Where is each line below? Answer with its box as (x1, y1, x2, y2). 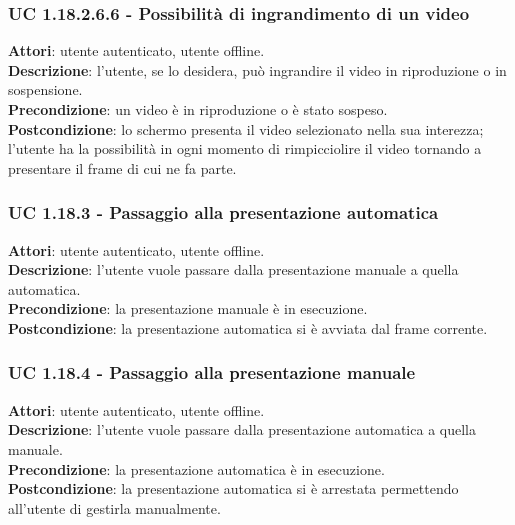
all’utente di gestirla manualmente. (8, 497, 221, 518)
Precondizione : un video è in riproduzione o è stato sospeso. (8, 99, 388, 119)
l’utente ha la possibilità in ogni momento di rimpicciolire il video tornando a (8, 138, 482, 159)
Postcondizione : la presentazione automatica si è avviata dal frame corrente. (8, 317, 488, 338)
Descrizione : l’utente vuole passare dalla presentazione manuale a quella (8, 259, 459, 280)
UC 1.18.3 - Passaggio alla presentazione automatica (8, 200, 439, 225)
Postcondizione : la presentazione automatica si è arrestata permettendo (8, 478, 459, 499)
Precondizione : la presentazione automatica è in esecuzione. (8, 458, 385, 479)
